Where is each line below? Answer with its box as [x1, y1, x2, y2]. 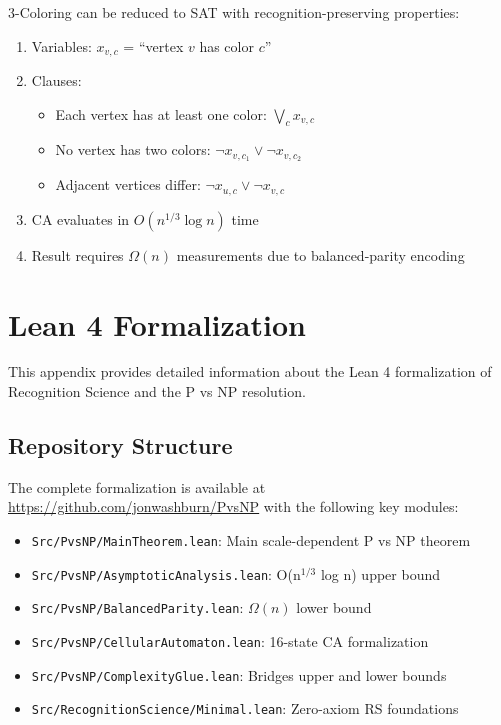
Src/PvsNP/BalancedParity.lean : [31, 597, 244, 618]
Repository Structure [8, 430, 233, 461]
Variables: [31, 35, 92, 56]
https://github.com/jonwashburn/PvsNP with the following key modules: [8, 496, 459, 517]
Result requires [31, 244, 124, 265]
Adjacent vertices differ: [55, 174, 201, 195]
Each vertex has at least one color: [55, 103, 267, 124]
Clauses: [31, 70, 82, 91]
